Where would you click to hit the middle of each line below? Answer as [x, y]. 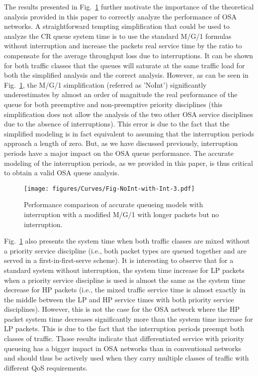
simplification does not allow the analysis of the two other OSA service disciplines [129, 114]
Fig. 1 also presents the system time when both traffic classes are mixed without [127, 241]
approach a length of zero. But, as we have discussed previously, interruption [121, 143]
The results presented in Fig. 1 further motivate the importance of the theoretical [129, 6]
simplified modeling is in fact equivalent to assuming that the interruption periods [129, 133]
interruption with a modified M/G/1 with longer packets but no [122, 214]
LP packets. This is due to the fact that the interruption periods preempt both [124, 328]
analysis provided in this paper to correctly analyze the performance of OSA [120, 16]
